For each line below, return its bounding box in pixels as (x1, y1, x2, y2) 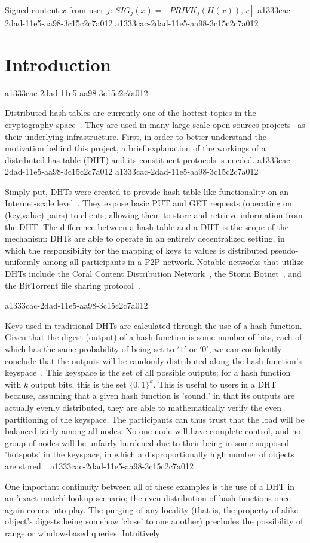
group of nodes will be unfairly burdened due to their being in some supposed (5, 436, 290, 449)
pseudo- (270, 243, 299, 256)
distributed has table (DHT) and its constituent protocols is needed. (5, 153, 255, 166)
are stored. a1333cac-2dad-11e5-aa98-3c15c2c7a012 (5, 459, 194, 472)
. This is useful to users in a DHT (153, 377, 277, 390)
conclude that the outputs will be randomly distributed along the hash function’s (5, 354, 302, 367)
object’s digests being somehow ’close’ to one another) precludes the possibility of (5, 515, 303, 527)
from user (69, 4, 104, 16)
